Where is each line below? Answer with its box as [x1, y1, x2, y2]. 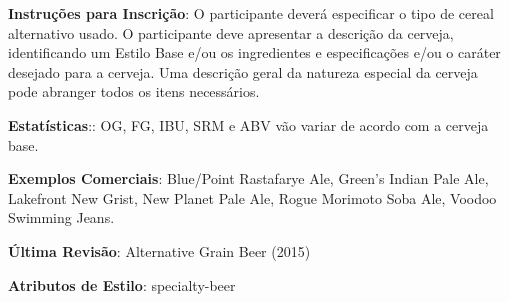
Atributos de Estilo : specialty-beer [8, 274, 236, 295]
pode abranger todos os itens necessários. [8, 81, 260, 102]
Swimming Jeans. [8, 207, 115, 228]
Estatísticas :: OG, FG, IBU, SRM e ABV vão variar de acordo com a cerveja [8, 114, 489, 135]
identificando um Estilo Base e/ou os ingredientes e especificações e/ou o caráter [8, 42, 501, 63]
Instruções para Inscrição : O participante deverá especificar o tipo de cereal [8, 3, 494, 23]
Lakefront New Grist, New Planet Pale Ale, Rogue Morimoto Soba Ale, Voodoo [8, 187, 497, 208]
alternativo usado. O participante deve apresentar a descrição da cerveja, [8, 22, 454, 43]
